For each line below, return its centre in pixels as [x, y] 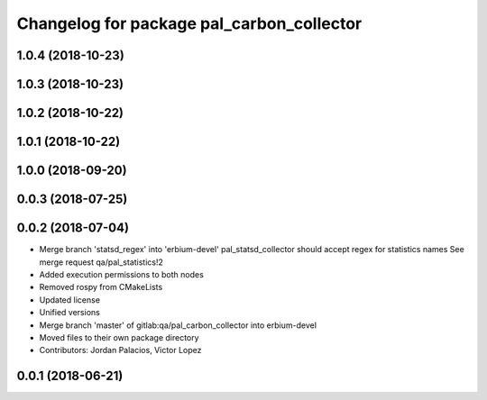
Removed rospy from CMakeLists [101, 287]
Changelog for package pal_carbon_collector [189, 23]
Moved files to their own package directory [119, 337]
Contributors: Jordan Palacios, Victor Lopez [120, 350]
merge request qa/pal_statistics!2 [101, 262]
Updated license [70, 300]
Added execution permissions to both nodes [122, 274]
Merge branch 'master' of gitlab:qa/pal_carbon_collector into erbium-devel [178, 325]
